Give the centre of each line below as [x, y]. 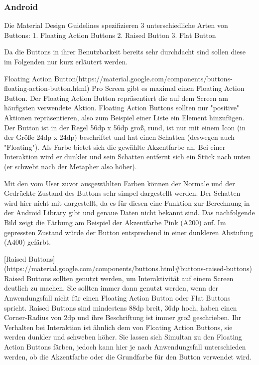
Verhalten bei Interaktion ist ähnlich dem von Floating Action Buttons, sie [118, 327]
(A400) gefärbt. [28, 242]
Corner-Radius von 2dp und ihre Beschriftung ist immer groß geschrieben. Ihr [123, 317]
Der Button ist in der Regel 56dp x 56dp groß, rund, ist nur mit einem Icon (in [125, 127]
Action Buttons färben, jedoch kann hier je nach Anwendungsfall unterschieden [125, 347]
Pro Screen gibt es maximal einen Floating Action [168, 88]
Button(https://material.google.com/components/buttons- [143, 78]
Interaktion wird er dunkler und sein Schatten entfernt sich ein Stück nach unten [128, 157]
